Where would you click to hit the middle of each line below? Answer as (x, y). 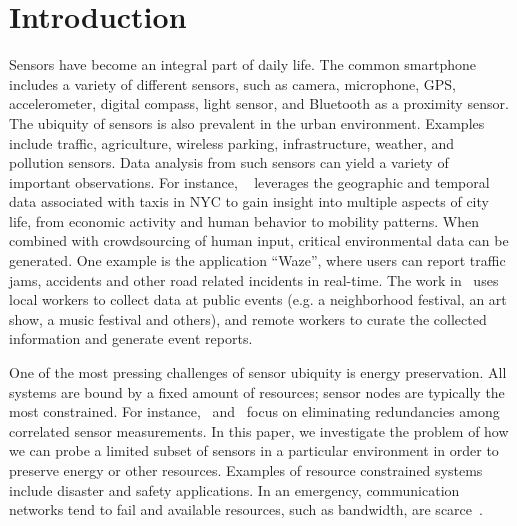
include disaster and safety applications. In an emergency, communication (234, 489)
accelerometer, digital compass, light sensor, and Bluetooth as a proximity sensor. (259, 103)
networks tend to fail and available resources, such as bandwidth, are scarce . (246, 509)
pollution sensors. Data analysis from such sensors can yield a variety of (229, 162)
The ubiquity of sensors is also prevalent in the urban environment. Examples (247, 122)
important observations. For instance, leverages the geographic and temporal (249, 181)
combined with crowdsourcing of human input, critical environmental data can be (259, 240)
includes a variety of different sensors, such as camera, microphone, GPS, (232, 83)
